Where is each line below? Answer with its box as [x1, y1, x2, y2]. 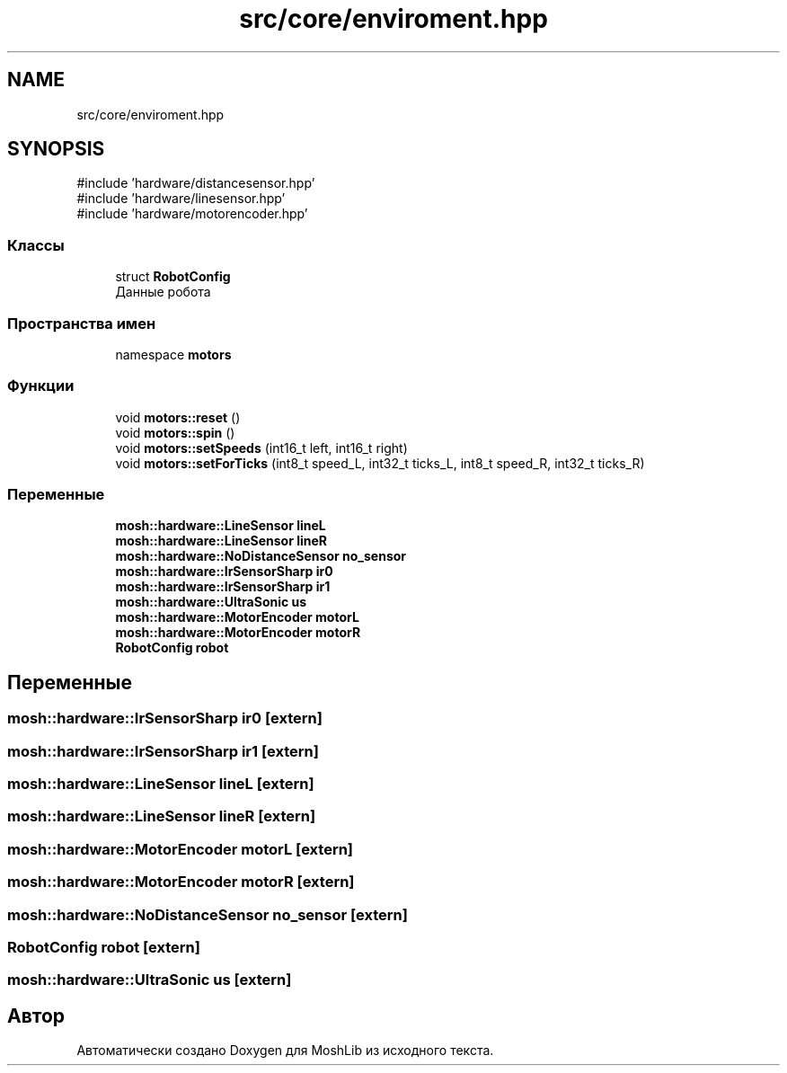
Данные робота [115, 284, 211, 300]
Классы [7, 235, 65, 254]
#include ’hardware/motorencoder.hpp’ [76, 206, 308, 222]
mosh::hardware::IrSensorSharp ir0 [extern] [7, 709, 323, 728]
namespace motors [115, 346, 232, 362]
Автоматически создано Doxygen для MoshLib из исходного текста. [76, 1042, 494, 1059]
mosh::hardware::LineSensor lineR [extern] [7, 807, 316, 826]
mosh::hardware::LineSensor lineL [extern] [7, 775, 314, 794]
